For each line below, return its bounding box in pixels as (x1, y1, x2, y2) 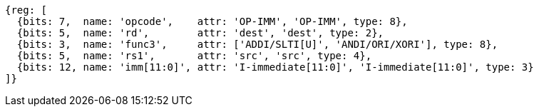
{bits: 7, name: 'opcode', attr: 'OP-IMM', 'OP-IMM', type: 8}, (16, 16, 408, 27)
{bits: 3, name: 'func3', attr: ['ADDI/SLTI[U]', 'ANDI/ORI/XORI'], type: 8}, (16, 39, 498, 50)
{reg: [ (5, 4, 48, 16)
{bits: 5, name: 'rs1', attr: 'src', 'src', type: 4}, (16, 50, 372, 61)
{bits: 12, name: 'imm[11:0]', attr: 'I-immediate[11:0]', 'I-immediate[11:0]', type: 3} (16, 61, 534, 73)
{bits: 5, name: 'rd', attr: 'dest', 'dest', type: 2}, (16, 27, 384, 39)
